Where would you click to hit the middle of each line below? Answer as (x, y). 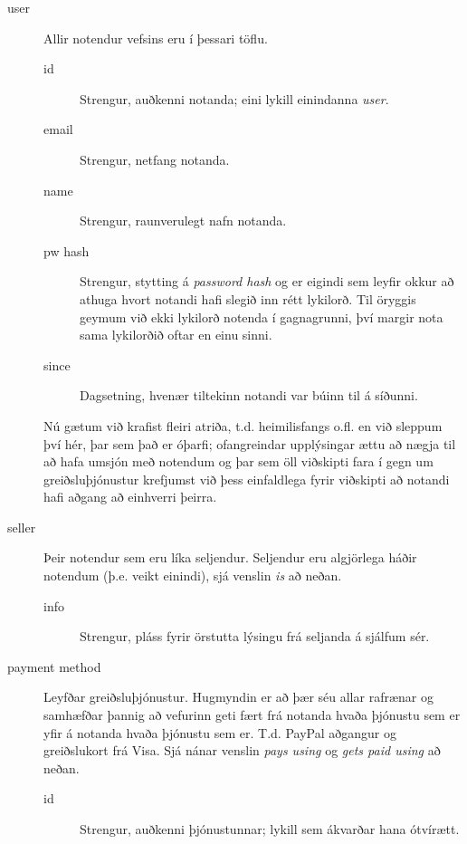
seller (22, 527)
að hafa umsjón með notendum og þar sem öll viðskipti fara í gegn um (238, 461)
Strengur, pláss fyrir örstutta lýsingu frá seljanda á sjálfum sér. (255, 636)
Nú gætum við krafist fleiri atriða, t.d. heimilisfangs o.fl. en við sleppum (243, 425)
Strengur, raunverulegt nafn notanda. (183, 221)
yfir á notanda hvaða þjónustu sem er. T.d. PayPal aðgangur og (220, 732)
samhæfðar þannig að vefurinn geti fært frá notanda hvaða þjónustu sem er (252, 715)
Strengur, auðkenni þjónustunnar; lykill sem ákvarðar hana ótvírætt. (270, 829)
